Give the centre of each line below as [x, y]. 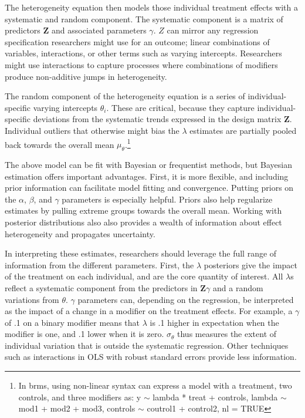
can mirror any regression [213, 30]
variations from [32, 299]
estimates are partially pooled [243, 130]
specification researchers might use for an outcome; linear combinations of [137, 41]
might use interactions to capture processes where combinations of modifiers [141, 64]
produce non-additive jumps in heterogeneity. [86, 76]
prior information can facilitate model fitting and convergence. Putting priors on [149, 188]
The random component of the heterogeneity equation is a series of [125, 96]
